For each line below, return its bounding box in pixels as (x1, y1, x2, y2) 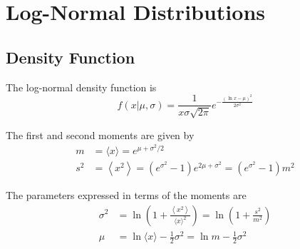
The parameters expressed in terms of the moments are (6, 187, 247, 202)
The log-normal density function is (6, 79, 157, 94)
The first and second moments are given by (6, 127, 195, 142)
